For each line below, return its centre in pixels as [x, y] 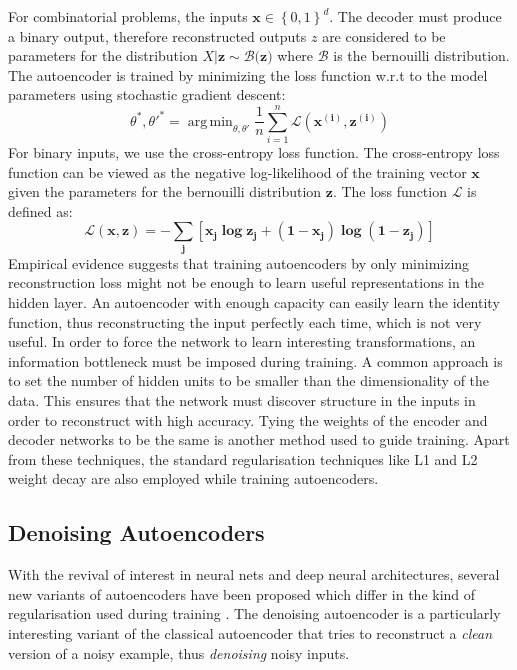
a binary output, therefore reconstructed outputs [157, 35]
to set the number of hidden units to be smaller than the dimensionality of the [249, 380]
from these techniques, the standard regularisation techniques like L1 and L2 [243, 458]
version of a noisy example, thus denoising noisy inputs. [179, 652]
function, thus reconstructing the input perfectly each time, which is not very [245, 321]
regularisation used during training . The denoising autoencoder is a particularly [254, 613]
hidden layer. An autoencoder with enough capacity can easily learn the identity [254, 301]
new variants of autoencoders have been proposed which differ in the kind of [242, 593]
